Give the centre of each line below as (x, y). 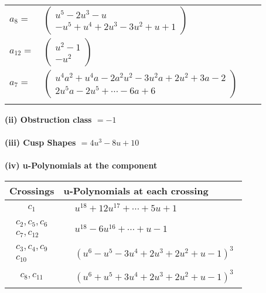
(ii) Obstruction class (48, 119)
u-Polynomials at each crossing (136, 190)
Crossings (32, 190)
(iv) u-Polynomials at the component (81, 165)
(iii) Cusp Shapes (40, 142)
